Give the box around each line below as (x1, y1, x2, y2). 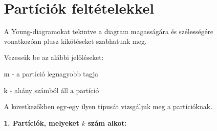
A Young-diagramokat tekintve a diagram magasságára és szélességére (4, 26, 214, 37)
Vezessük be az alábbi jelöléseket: (4, 52, 104, 62)
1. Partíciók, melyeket (4, 117, 79, 128)
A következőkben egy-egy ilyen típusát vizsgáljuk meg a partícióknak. (4, 101, 213, 112)
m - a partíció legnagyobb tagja (4, 68, 98, 78)
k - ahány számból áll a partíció (4, 85, 99, 95)
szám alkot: (88, 117, 127, 128)
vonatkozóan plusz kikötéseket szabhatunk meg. (4, 36, 147, 46)
